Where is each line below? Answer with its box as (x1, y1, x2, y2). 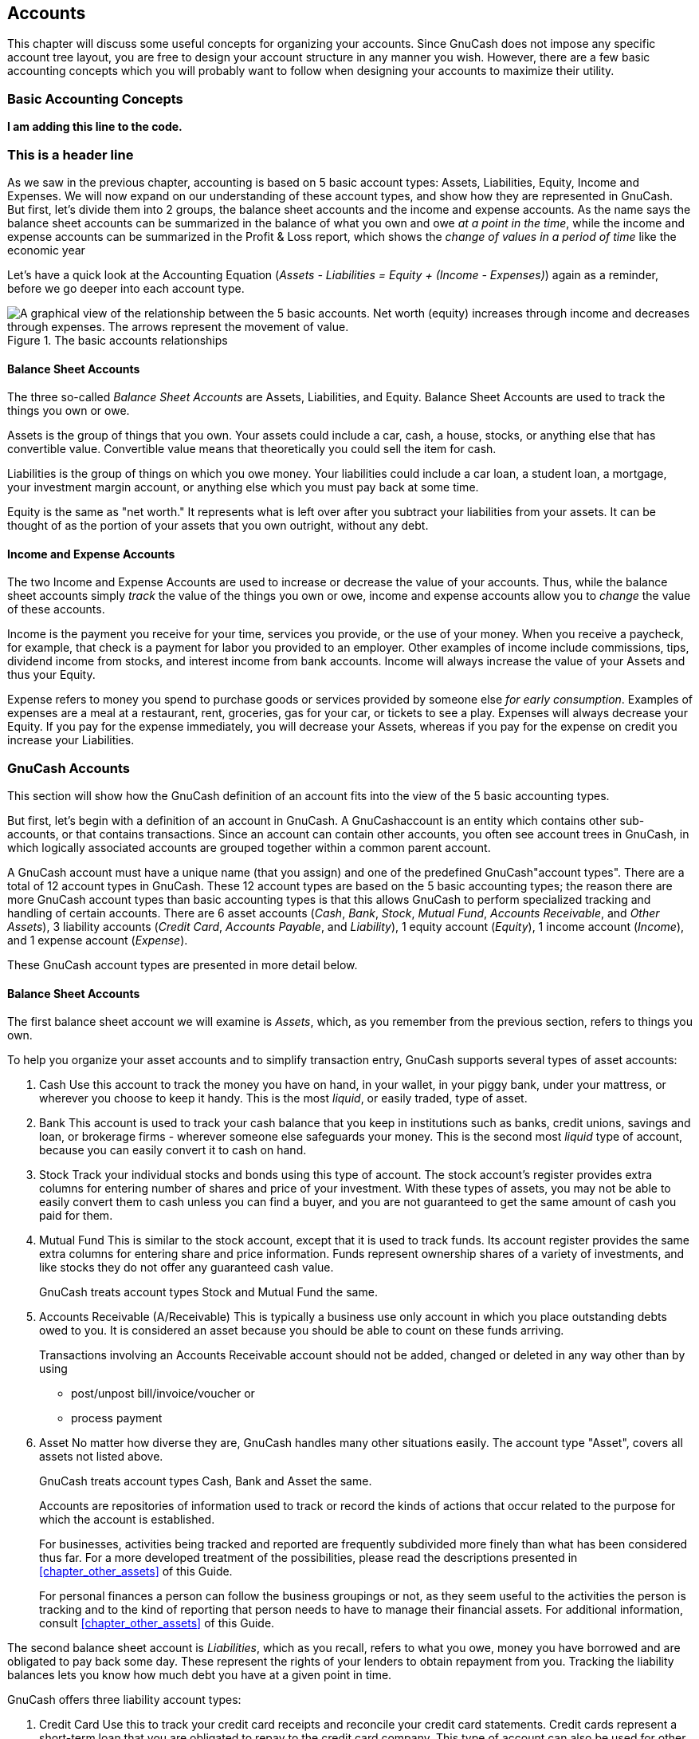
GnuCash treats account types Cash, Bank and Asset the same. (39, 1474, 372, 1489)
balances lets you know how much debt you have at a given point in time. (7, 1668, 392, 1682)
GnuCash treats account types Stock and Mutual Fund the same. (39, 1285, 378, 1299)
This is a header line (7, 146, 134, 163)
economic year (7, 243, 85, 257)
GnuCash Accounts (7, 759, 130, 776)
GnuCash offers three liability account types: (7, 1693, 242, 1707)
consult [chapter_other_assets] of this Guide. (39, 1616, 275, 1631)
